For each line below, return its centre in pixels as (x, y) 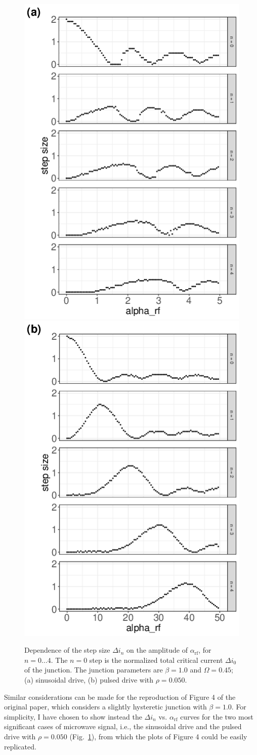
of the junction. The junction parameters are (94, 670)
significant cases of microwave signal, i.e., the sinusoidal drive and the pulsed (123, 726)
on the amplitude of (157, 650)
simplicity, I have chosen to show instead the (73, 716)
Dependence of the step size (67, 650)
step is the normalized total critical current (156, 660)
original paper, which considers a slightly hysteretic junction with (105, 707)
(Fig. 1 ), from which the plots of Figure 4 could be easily (158, 736)
